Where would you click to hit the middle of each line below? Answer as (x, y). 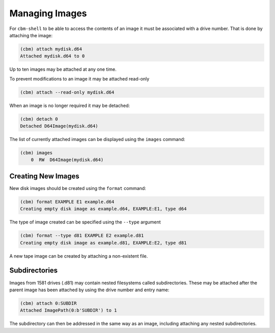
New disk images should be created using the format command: (78, 188)
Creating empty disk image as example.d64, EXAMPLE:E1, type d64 (103, 209)
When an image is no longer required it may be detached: (70, 105)
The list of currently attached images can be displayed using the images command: (97, 140)
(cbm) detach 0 (39, 119)
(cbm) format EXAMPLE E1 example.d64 (67, 202)
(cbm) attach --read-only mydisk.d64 (67, 92)
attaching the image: (31, 35)
